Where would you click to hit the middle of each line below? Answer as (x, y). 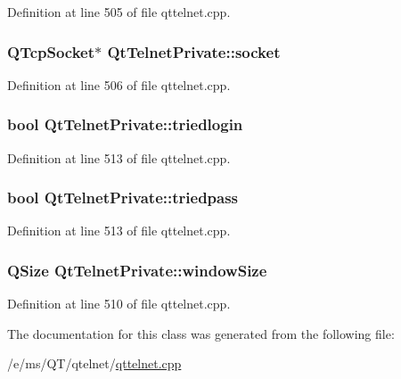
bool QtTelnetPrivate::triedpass (123, 198)
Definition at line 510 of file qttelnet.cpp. (119, 304)
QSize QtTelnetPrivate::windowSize (137, 270)
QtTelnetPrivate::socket (194, 51)
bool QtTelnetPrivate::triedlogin (125, 124)
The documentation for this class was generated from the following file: (201, 333)
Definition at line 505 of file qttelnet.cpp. (119, 12)
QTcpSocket (51, 51)
